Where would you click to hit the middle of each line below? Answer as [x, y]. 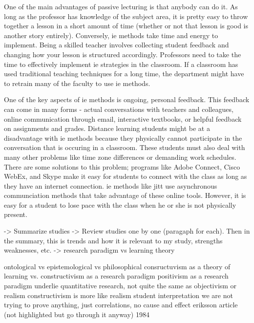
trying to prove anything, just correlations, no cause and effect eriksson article [121, 305]
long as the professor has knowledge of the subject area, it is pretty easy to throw [126, 16]
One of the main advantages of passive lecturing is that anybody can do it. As [121, 6]
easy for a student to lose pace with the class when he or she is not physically [120, 205]
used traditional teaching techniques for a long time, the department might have [124, 74]
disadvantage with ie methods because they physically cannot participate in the [123, 138]
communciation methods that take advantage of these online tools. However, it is [125, 195]
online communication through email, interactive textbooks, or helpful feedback [123, 118]
